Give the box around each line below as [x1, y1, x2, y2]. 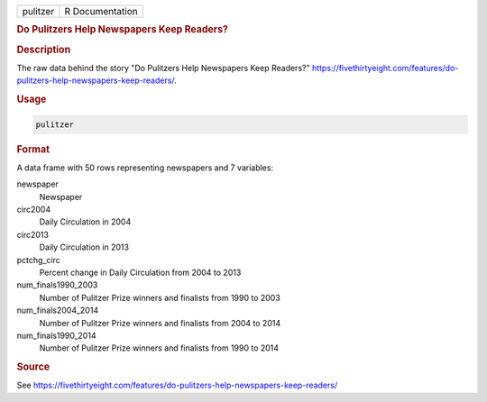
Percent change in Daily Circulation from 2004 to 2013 [39, 267, 242, 278]
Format [16, 142, 50, 155]
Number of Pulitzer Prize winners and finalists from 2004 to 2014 [39, 317, 281, 328]
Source [16, 361, 51, 373]
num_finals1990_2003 [16, 279, 98, 290]
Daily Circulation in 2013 [39, 242, 130, 252]
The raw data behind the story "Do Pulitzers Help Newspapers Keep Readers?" [16, 62, 310, 73]
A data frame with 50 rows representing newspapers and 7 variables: [16, 162, 274, 173]
